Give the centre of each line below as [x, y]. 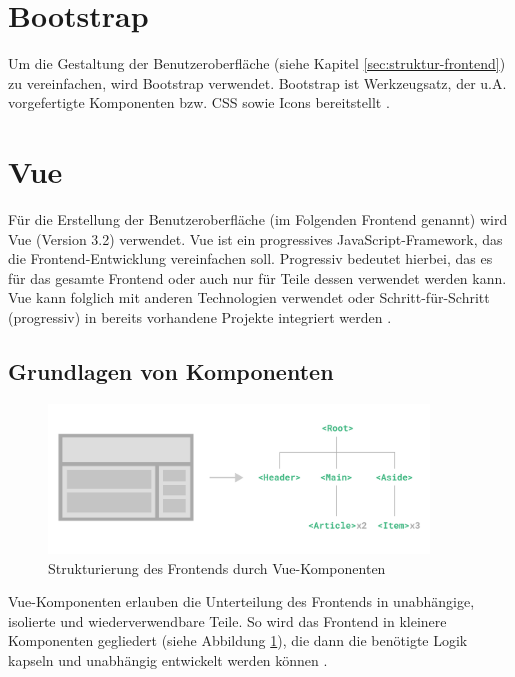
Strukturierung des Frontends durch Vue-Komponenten [217, 567]
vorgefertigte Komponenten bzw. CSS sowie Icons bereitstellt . [199, 102]
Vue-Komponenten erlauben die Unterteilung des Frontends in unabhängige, [241, 601]
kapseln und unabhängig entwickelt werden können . [168, 659]
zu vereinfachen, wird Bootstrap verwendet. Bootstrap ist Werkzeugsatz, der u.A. [257, 82]
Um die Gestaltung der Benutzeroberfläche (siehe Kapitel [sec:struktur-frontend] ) [257, 63]
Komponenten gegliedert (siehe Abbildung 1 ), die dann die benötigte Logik [238, 640]
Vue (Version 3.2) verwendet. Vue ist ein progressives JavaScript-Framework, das [255, 238]
